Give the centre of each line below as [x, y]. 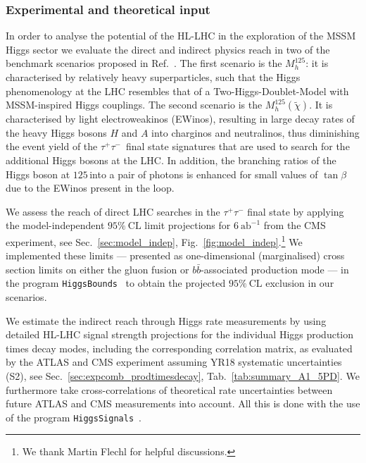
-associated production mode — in [275, 269]
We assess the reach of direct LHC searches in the [113, 211]
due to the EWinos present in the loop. [90, 188]
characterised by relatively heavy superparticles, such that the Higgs [153, 77]
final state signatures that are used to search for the [238, 146]
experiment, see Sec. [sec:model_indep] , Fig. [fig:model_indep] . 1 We [154, 240]
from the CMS [295, 225]
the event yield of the [52, 146]
